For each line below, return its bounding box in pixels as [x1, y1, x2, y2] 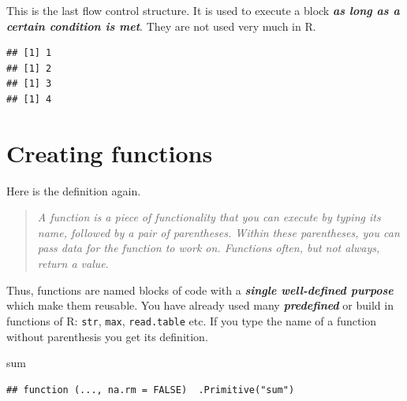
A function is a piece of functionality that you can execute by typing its [37, 209, 381, 225]
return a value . [37, 255, 109, 272]
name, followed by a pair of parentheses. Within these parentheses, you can [37, 224, 400, 240]
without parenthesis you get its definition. [6, 328, 208, 344]
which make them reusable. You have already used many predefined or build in [6, 297, 394, 314]
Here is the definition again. [6, 182, 141, 199]
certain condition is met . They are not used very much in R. [6, 17, 316, 34]
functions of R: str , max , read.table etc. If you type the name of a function [6, 312, 377, 329]
